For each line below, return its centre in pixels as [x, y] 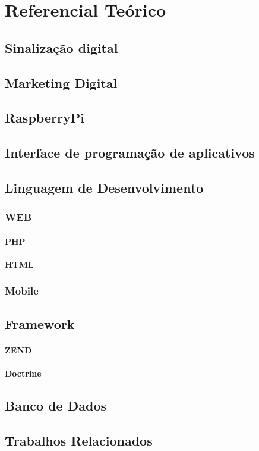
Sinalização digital [61, 47]
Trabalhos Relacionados [79, 440]
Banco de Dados [56, 405]
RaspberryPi [45, 118]
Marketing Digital [61, 82]
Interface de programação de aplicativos [130, 153]
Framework [40, 323]
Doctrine [23, 373]
